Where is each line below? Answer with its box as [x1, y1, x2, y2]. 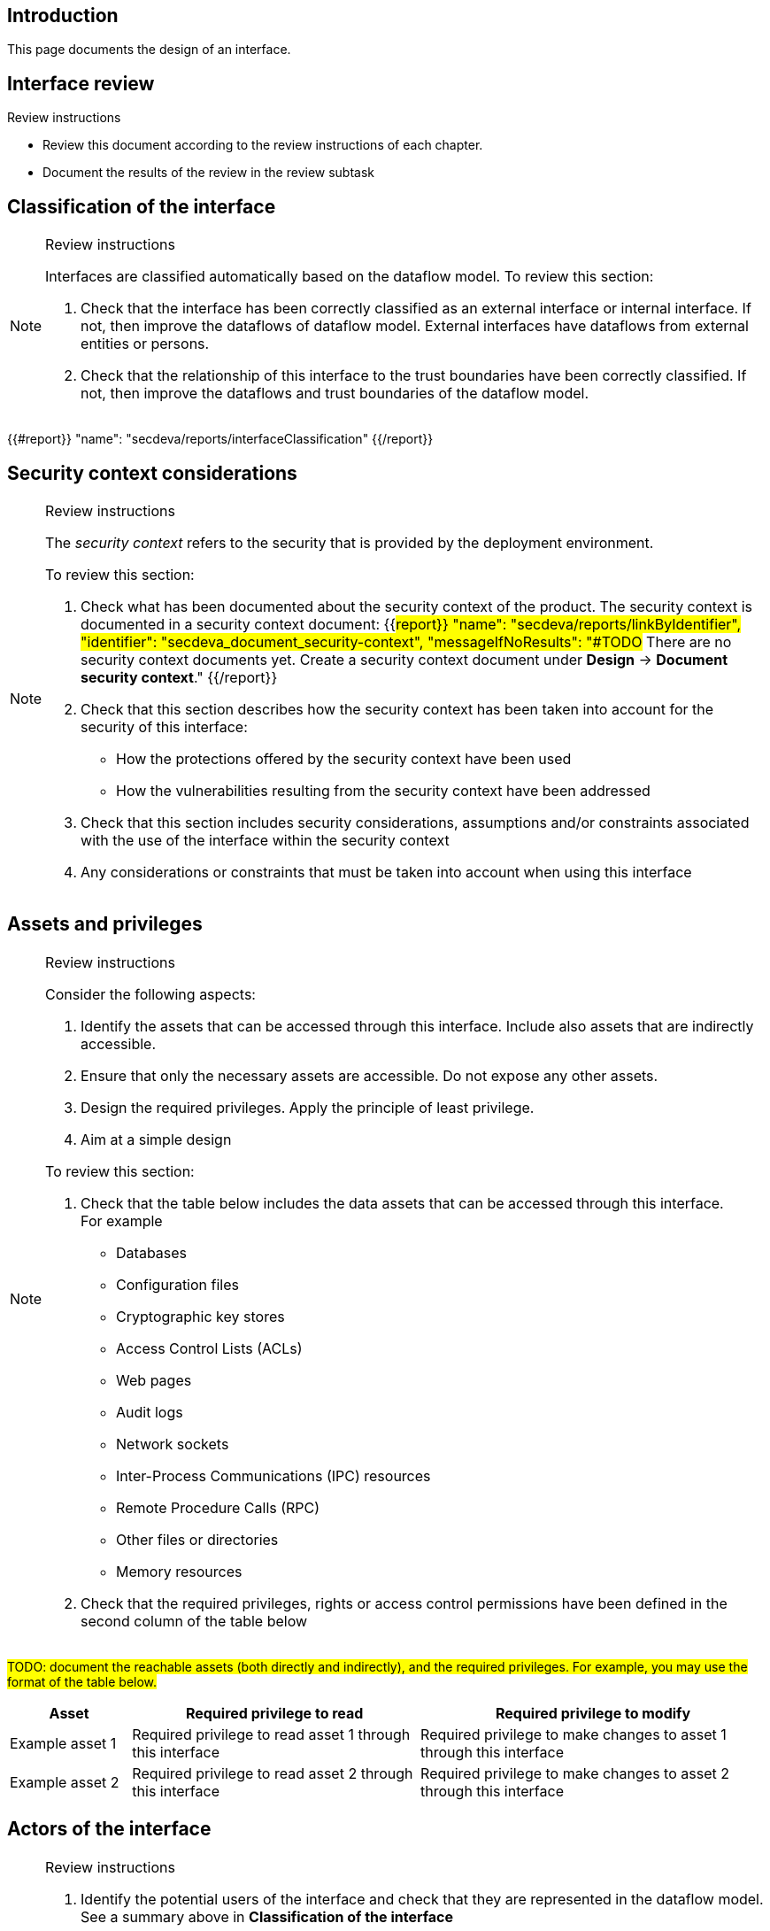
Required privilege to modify [495, 1703, 691, 1722]
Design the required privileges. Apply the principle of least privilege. [81, 1098, 535, 1116]
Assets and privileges [7, 913, 203, 936]
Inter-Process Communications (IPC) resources [116, 1466, 431, 1485]
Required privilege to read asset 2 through [132, 1764, 413, 1782]
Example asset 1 [10, 1734, 117, 1752]
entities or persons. [81, 335, 210, 353]
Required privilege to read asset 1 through [132, 1725, 411, 1743]
